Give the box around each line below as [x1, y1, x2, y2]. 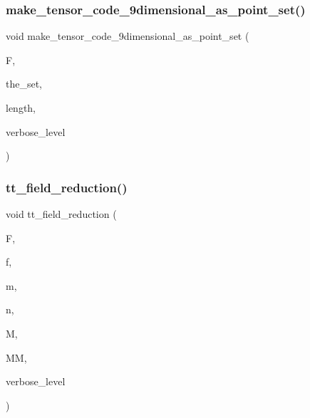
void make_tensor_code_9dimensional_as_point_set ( [6, 28, 249, 43]
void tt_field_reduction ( [6, 207, 117, 221]
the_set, [6, 76, 43, 91]
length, [6, 100, 36, 115]
